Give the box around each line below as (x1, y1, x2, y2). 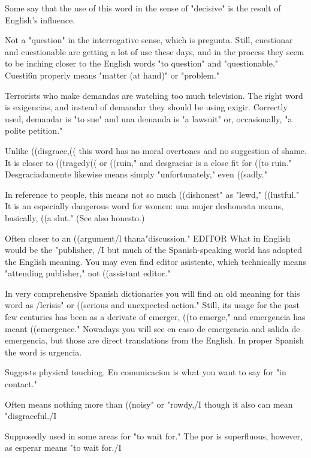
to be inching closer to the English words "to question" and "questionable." (5, 57, 279, 70)
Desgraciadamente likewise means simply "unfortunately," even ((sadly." (5, 168, 267, 180)
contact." (5, 378, 37, 390)
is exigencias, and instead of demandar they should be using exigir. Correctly (5, 101, 288, 113)
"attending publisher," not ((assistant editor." (5, 267, 171, 279)
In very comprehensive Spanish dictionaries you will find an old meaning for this (5, 287, 300, 299)
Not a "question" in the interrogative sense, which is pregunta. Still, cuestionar (5, 34, 293, 46)
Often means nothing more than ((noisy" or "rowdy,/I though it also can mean (5, 397, 293, 410)
